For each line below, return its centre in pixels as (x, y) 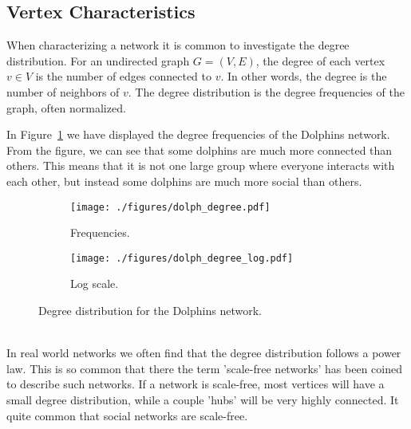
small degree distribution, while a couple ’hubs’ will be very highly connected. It (203, 400)
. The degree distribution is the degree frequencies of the (266, 91)
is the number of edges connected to (123, 76)
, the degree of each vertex (320, 60)
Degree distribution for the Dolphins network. (150, 311)
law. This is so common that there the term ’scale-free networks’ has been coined (204, 368)
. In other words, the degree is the (304, 76)
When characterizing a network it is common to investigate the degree (178, 45)
